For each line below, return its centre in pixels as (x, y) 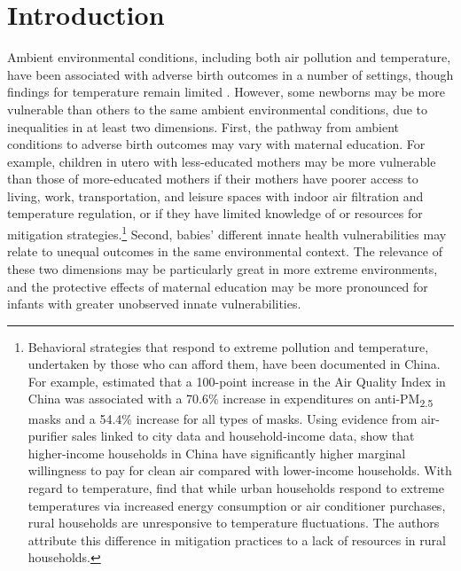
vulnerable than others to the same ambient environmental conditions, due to (218, 109)
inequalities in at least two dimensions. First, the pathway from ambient (203, 126)
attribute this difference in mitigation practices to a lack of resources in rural (237, 540)
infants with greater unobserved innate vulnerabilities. (154, 304)
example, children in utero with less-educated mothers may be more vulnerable (222, 161)
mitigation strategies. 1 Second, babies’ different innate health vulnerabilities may (227, 233)
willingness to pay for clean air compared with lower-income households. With (240, 470)
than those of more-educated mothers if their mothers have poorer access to (213, 179)
